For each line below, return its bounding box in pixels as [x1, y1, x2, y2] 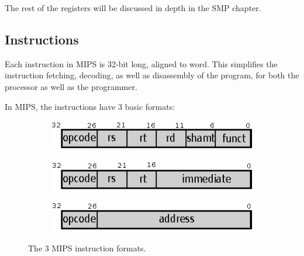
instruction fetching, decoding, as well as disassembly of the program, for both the [5, 69, 299, 81]
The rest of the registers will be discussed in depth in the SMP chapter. [5, 2, 261, 13]
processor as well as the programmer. [5, 80, 137, 92]
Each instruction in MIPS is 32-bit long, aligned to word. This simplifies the [5, 57, 278, 70]
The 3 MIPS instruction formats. [28, 241, 146, 254]
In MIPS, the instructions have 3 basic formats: [5, 100, 175, 112]
